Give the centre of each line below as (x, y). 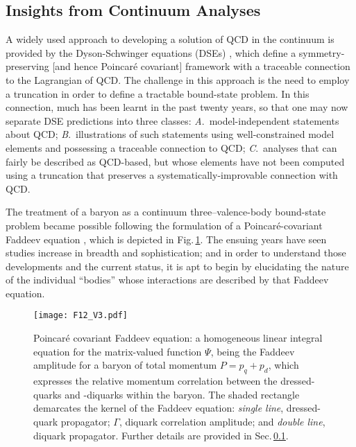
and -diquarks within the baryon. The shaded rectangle (182, 394)
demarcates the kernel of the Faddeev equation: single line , (159, 408)
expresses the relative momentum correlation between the (155, 381)
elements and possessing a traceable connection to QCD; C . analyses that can (171, 147)
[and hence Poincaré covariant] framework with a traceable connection (201, 66)
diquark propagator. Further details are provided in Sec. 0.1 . (161, 435)
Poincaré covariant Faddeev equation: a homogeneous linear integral (178, 338)
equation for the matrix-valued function (118, 351)
